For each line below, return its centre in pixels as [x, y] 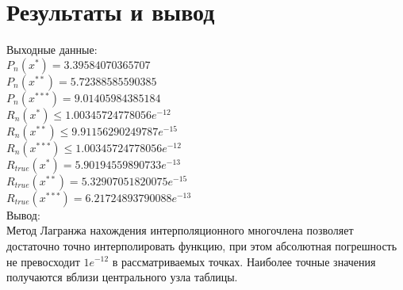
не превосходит [43, 261]
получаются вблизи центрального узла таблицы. [122, 277]
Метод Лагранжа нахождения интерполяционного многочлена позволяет [180, 230]
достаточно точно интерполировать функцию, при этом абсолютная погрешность [202, 245]
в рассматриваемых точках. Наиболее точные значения [244, 261]
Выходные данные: [52, 50]
